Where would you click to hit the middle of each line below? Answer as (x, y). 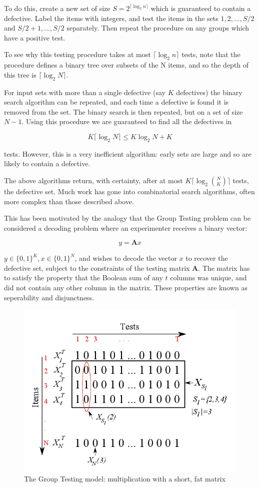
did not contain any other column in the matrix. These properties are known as (126, 288)
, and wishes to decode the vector (126, 258)
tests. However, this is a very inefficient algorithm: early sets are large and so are (128, 153)
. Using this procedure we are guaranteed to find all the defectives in (127, 121)
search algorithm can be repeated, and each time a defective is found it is (116, 102)
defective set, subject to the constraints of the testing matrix (97, 268)
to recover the (207, 258)
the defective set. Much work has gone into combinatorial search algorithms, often (129, 191)
